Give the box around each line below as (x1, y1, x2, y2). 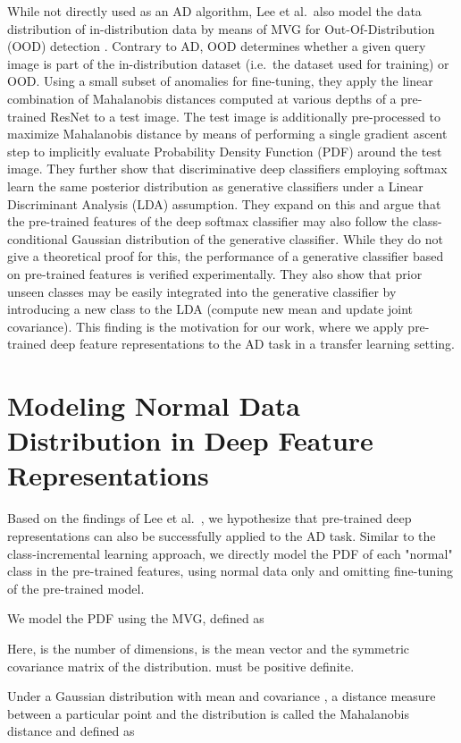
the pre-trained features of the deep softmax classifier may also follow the (7, 212, 409, 231)
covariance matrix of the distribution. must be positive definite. (7, 656, 355, 675)
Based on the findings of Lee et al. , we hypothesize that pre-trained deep (7, 509, 412, 528)
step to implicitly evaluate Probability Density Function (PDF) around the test (7, 141, 442, 160)
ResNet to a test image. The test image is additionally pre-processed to (50, 106, 440, 125)
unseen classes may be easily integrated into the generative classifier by (7, 282, 397, 300)
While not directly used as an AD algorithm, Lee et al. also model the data (7, 2, 422, 20)
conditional (7, 229, 68, 248)
